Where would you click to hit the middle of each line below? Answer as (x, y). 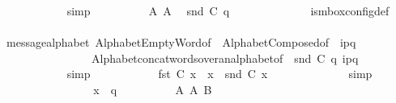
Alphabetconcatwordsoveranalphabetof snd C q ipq (225, 58)
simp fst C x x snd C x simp (219, 74)
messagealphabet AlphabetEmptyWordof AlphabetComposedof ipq (181, 42)
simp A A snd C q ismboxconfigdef (228, 10)
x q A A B (153, 89)
